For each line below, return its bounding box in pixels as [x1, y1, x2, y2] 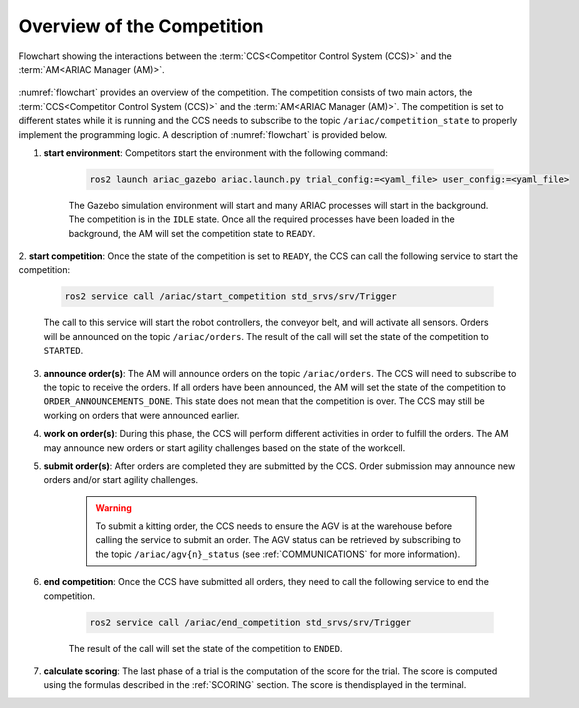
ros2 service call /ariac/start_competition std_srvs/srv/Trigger [64, 291, 397, 302]
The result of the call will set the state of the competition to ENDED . [68, 642, 344, 654]
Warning [95, 501, 132, 514]
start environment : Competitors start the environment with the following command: [43, 146, 389, 159]
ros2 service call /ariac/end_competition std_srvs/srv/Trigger [89, 616, 412, 628]
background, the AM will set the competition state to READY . [68, 227, 316, 239]
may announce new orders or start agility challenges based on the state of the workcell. [43, 441, 406, 454]
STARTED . [43, 345, 84, 357]
